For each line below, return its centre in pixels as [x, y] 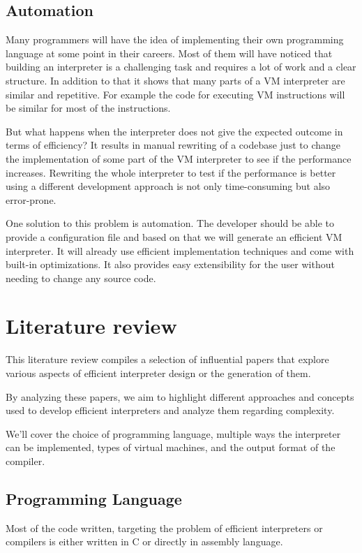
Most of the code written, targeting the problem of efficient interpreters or [164, 528]
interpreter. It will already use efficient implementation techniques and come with [180, 250]
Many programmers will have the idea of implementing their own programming [175, 39]
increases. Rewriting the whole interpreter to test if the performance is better [171, 172]
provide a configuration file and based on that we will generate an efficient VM [174, 236]
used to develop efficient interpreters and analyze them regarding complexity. [170, 410]
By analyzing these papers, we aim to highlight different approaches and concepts [180, 396]
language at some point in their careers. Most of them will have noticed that [169, 53]
